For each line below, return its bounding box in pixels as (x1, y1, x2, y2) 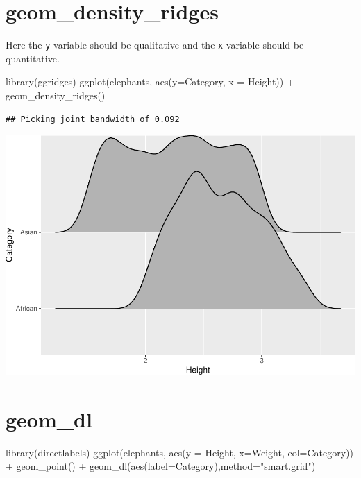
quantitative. (6, 51, 60, 65)
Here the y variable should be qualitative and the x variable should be (6, 37, 304, 52)
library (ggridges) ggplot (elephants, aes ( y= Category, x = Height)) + (6, 74, 294, 89)
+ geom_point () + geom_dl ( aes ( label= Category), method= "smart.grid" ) (6, 459, 316, 473)
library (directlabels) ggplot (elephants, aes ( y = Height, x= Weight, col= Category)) (6, 445, 353, 459)
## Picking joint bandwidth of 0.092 (6, 114, 180, 124)
